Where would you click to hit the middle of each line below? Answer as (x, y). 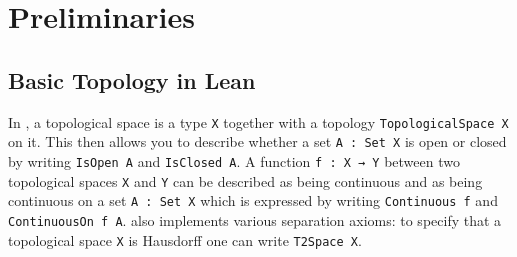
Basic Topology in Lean (132, 79)
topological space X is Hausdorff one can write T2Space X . (185, 239)
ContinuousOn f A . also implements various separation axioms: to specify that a (255, 219)
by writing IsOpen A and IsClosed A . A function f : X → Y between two (234, 160)
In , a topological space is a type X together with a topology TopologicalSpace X (258, 121)
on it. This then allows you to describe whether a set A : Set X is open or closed (257, 141)
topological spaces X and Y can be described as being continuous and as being (245, 180)
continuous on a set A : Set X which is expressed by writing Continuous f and (253, 200)
